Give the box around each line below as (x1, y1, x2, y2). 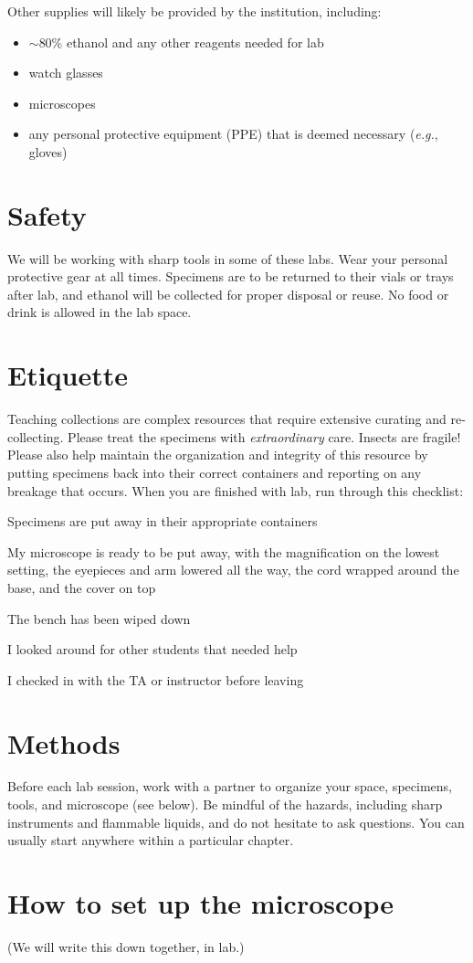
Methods (7, 724, 121, 761)
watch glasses (28, 63, 103, 82)
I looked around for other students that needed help (7, 640, 298, 659)
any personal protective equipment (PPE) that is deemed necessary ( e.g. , (28, 124, 438, 143)
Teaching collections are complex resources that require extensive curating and (7, 409, 447, 429)
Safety (7, 196, 87, 233)
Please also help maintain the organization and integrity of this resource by (7, 445, 428, 464)
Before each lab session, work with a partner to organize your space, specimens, (7, 777, 452, 796)
